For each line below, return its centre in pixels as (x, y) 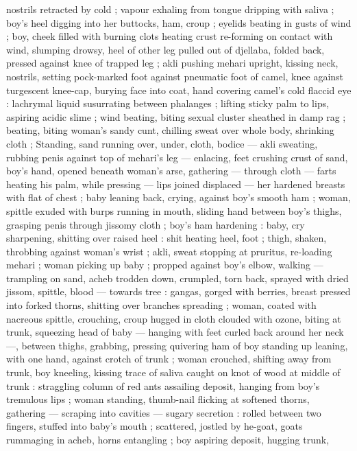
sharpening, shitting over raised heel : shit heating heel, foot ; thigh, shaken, (167, 238)
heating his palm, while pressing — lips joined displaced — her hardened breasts (176, 184)
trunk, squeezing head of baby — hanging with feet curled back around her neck (175, 332)
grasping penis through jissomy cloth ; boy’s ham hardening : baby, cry (156, 224)
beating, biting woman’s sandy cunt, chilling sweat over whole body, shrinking (170, 130)
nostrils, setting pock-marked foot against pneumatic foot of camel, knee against (175, 76)
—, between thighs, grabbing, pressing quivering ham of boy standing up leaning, (177, 345)
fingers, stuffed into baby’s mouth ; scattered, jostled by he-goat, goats (155, 426)
